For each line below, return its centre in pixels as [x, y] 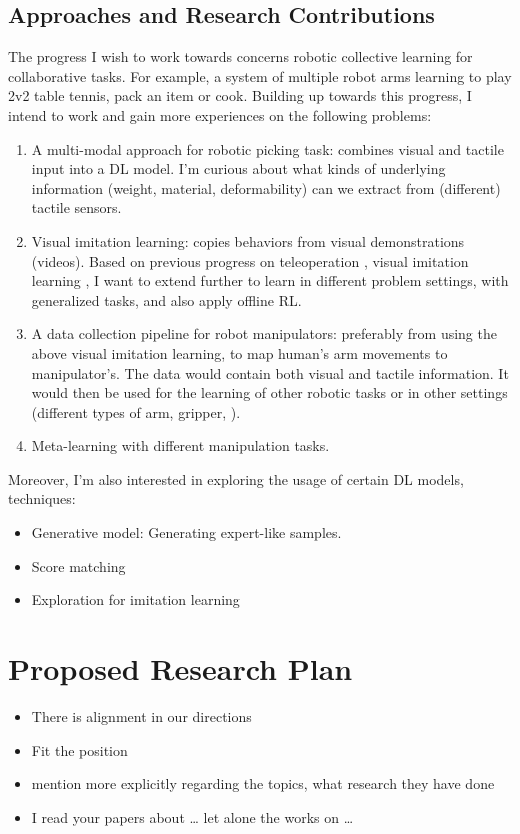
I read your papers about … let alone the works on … [192, 816]
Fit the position [79, 749]
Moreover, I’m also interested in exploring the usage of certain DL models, [236, 478]
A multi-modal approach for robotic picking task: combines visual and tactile [267, 148]
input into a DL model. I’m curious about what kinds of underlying [238, 168]
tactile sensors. [76, 207]
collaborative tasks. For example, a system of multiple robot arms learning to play [260, 75]
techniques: [42, 498]
